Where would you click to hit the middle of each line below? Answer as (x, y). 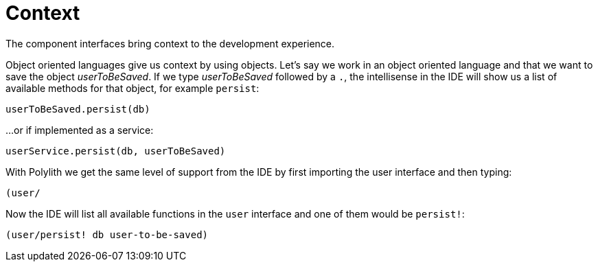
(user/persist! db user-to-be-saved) (107, 234)
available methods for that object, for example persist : (133, 88)
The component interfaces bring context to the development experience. (170, 43)
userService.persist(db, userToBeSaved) (116, 151)
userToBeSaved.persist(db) (78, 109)
